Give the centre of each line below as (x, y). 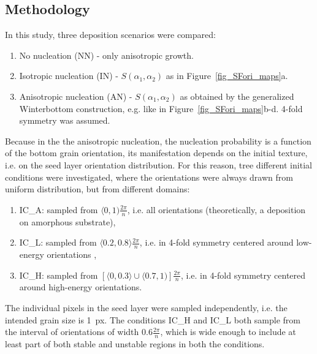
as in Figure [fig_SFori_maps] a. (227, 76)
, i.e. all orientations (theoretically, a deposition (216, 209)
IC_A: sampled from (59, 209)
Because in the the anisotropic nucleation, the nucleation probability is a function (158, 141)
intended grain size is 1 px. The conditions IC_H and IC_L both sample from (153, 319)
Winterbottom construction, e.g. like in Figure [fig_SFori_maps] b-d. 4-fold (161, 108)
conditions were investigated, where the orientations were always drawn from (149, 177)
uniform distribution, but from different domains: (97, 189)
